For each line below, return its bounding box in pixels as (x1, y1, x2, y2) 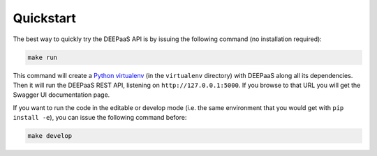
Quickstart (13, 10, 77, 26)
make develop (27, 132, 73, 140)
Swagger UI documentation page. (13, 91, 110, 99)
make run (27, 53, 58, 61)
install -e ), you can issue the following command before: (13, 114, 187, 122)
